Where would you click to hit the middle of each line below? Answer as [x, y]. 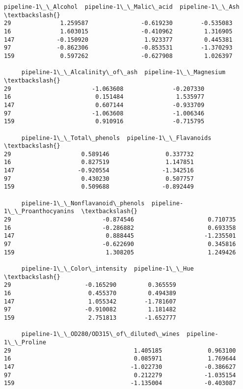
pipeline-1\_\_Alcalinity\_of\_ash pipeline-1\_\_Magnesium [123, 72]
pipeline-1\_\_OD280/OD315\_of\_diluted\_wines [100, 334]
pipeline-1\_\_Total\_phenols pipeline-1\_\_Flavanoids [116, 138]
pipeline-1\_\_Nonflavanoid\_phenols [83, 203]
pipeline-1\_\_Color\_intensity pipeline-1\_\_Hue [108, 269]
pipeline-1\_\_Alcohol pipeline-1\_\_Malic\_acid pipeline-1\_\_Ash [122, 7]
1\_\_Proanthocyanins [39, 211]
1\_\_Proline [25, 342]
